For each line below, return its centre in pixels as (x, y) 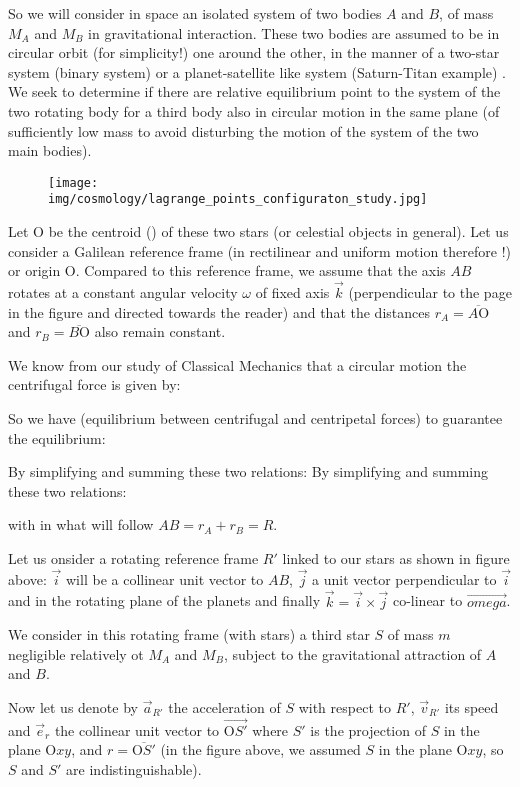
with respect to (344, 707)
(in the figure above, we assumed (260, 749)
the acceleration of (224, 707)
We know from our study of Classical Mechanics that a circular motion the (237, 364)
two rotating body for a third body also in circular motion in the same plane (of (254, 110)
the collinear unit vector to (137, 729)
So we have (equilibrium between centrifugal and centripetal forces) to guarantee (255, 418)
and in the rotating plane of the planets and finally (164, 600)
